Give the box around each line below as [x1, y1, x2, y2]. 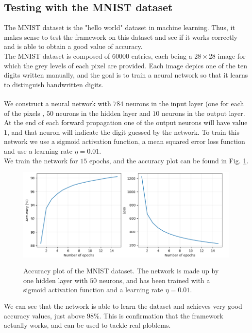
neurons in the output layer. [161, 108, 245, 118]
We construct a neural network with [4, 98, 111, 108]
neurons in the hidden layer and [55, 108, 151, 118]
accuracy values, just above [4, 310, 85, 320]
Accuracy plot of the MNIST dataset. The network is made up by [23, 266, 219, 276]
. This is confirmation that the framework [99, 310, 223, 320]
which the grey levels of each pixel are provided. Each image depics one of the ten [4, 60, 247, 70]
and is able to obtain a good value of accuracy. [4, 41, 143, 51]
